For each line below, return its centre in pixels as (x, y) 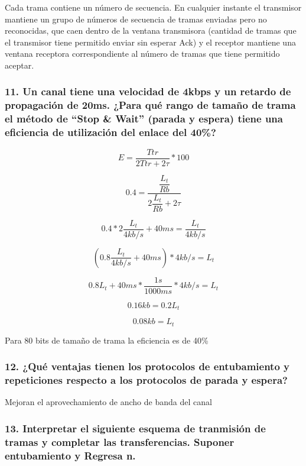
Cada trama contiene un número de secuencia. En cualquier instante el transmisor (153, 7)
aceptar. (19, 65)
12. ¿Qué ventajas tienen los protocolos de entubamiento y (147, 366)
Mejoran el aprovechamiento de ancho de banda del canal (108, 402)
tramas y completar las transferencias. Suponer (120, 441)
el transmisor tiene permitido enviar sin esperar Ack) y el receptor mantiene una (150, 42)
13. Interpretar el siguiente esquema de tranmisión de (135, 428)
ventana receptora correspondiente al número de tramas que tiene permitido (142, 54)
